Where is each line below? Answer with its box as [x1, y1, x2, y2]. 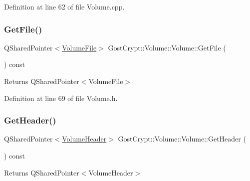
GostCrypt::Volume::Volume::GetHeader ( [118, 133, 246, 144]
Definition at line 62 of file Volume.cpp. [4, 1, 125, 11]
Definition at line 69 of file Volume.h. [4, 92, 118, 103]
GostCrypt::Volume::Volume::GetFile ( [108, 42, 226, 52]
